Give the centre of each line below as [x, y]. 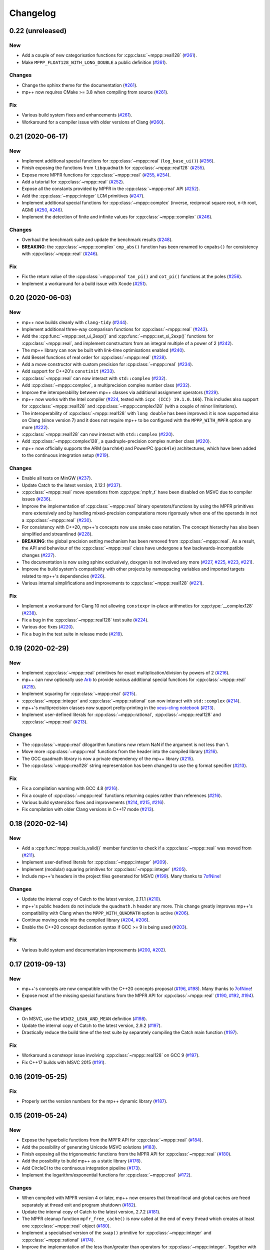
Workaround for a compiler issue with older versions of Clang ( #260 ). [93, 122]
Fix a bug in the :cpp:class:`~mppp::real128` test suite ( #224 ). [85, 620]
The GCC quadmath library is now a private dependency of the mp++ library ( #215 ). [108, 758]
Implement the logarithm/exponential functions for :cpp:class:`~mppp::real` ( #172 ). [107, 1175]
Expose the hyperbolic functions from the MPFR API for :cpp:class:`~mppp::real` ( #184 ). [112, 1140]
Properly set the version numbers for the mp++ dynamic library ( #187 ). [94, 1101]
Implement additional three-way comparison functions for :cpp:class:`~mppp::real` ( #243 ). [115, 329]
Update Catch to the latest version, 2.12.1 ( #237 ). [72, 485]
